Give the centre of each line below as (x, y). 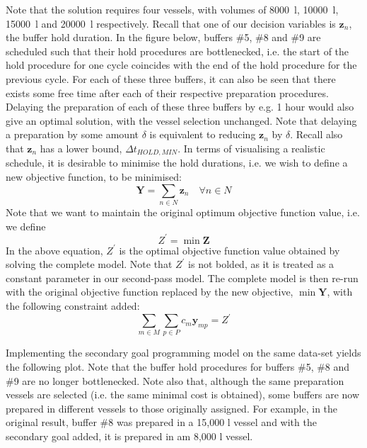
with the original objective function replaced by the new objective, (150, 292)
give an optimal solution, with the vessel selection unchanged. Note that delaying (181, 120)
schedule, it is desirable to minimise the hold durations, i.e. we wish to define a (177, 163)
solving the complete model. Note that (89, 264)
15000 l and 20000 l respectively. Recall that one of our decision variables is (171, 23)
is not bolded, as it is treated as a (261, 264)
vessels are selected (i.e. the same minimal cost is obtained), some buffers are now (183, 394)
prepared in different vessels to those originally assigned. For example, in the (172, 408)
